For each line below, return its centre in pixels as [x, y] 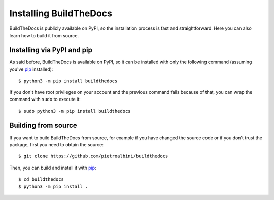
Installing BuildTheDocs [61, 13]
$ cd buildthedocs [41, 179]
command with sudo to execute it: [45, 99]
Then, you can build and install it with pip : [53, 168]
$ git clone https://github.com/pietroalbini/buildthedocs [93, 156]
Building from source [43, 125]
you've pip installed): [31, 69]
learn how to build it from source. [44, 35]
